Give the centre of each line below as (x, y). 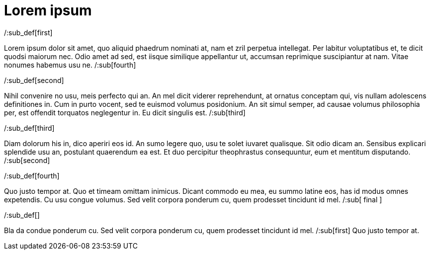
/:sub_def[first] (28, 32)
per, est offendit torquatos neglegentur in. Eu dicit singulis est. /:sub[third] (125, 112)
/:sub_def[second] (34, 80)
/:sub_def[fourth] (32, 175)
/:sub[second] (27, 160)
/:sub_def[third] (29, 128)
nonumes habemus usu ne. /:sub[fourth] (70, 65)
